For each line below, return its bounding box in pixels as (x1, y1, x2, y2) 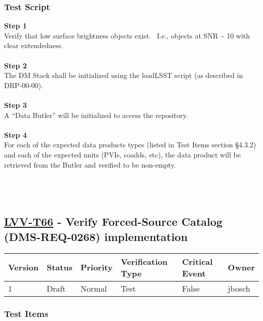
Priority (80, 261, 113, 273)
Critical (182, 255, 213, 267)
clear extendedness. (4, 40, 64, 51)
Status (47, 261, 73, 273)
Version (8, 261, 39, 273)
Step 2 (4, 60, 27, 70)
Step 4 (4, 129, 27, 140)
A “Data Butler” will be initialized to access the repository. (4, 109, 188, 120)
